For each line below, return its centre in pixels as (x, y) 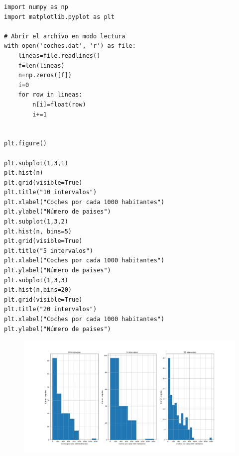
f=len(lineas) (41, 65)
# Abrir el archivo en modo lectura (65, 36)
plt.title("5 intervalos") (49, 251)
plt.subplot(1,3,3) (36, 280)
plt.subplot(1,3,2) (36, 222)
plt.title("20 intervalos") (51, 309)
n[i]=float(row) (59, 104)
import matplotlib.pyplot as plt (59, 17)
